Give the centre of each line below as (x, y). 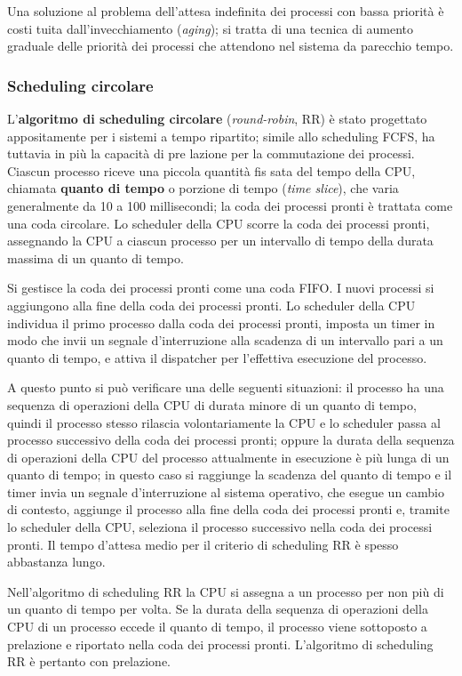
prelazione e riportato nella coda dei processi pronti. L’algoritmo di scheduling (220, 644)
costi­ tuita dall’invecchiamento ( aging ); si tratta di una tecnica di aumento (211, 28)
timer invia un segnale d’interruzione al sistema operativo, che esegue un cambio (226, 491)
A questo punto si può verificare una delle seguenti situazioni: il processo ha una (226, 387)
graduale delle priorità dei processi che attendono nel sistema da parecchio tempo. (231, 46)
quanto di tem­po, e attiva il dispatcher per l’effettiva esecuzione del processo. (217, 357)
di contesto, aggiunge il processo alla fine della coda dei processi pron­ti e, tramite (228, 509)
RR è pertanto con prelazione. (89, 661)
